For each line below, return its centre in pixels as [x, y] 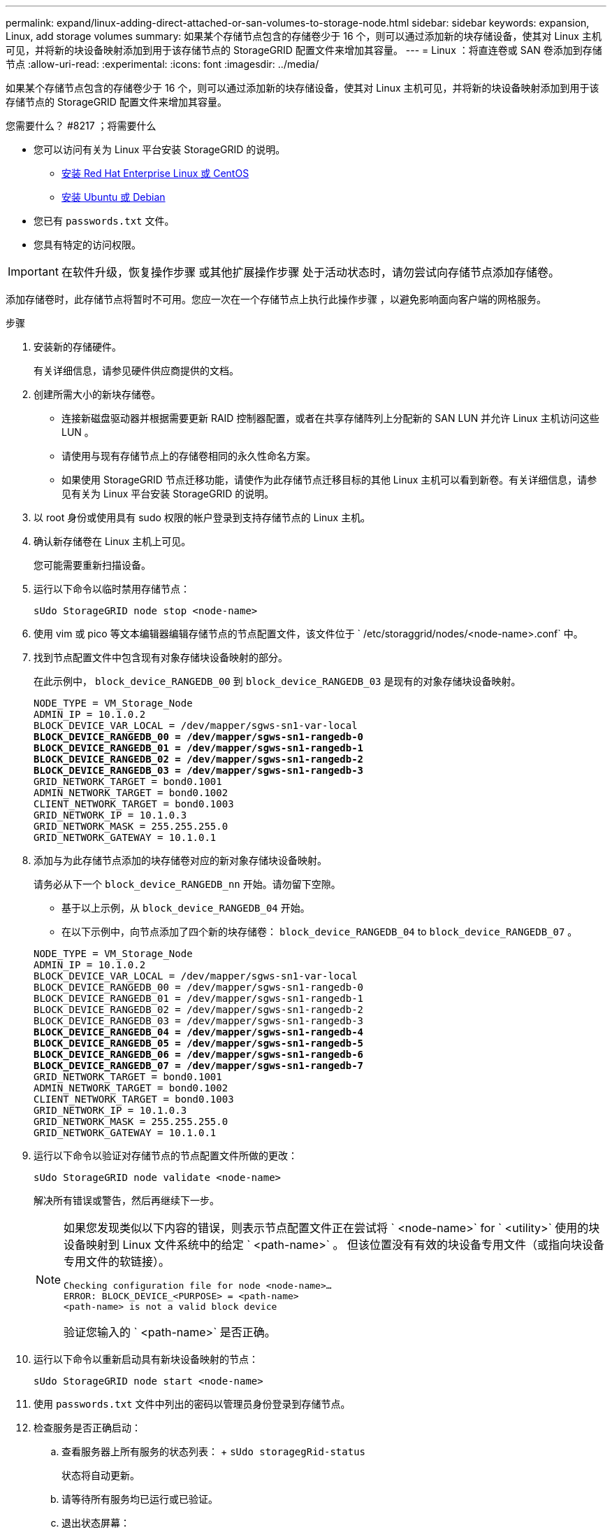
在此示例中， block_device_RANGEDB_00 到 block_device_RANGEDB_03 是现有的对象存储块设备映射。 [277, 681]
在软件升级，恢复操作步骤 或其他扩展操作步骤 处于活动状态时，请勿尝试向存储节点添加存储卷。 [310, 272]
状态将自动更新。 [101, 1475]
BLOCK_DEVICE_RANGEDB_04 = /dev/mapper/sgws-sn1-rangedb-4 [199, 1032]
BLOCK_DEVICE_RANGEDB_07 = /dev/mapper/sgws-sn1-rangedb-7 [199, 1066]
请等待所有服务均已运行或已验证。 [140, 1499]
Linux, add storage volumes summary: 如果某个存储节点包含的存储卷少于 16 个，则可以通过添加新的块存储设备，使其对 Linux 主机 [304, 36]
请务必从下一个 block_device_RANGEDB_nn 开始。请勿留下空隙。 [187, 884]
